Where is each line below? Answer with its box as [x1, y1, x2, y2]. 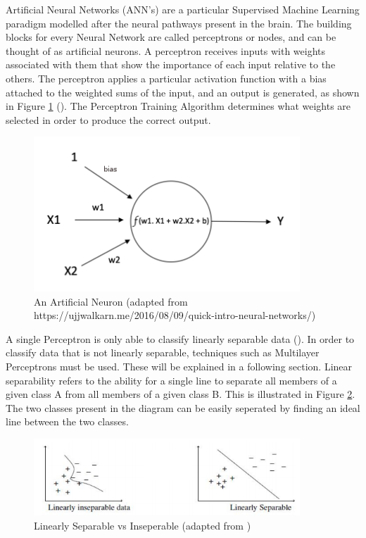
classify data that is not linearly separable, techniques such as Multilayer [6, 345, 320, 360]
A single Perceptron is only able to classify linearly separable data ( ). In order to [6, 331, 355, 346]
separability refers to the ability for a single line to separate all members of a [6, 373, 337, 387]
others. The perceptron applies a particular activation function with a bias [6, 70, 327, 85]
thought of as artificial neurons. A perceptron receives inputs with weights [6, 43, 326, 58]
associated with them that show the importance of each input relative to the [6, 57, 336, 72]
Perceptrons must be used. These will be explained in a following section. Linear [6, 358, 353, 373]
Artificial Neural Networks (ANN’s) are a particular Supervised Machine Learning [6, 2, 360, 16]
